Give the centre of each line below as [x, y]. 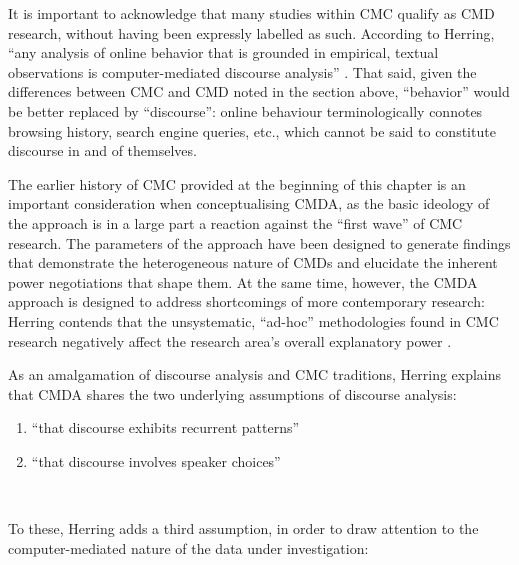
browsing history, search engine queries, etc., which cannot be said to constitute [252, 130]
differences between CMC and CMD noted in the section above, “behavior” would [259, 91]
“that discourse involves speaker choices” [156, 460]
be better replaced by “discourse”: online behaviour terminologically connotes [245, 110]
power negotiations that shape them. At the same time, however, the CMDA [243, 281]
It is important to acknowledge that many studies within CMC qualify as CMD [251, 13]
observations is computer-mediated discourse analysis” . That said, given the [242, 71]
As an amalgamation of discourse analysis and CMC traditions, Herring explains [255, 374]
